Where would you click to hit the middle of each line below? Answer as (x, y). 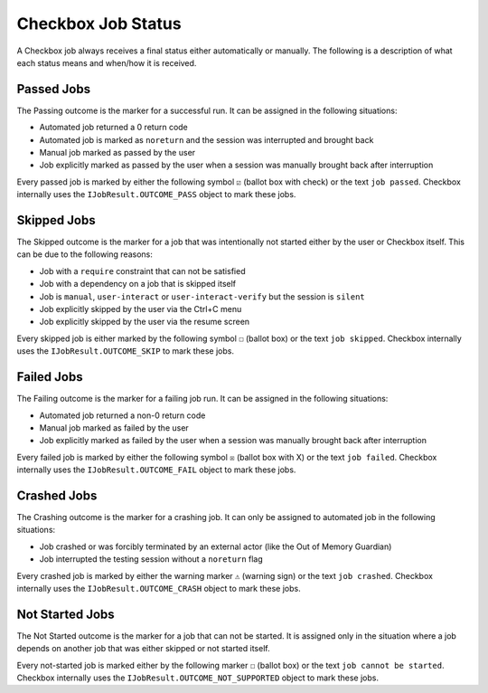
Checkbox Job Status (99, 24)
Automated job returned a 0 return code (114, 128)
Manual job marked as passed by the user (117, 153)
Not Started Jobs (66, 614)
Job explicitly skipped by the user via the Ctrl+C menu (141, 309)
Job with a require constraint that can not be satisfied (142, 271)
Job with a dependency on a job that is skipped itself (138, 284)
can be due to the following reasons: (84, 254)
